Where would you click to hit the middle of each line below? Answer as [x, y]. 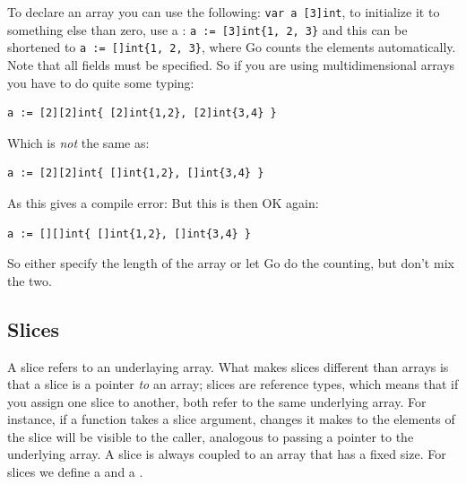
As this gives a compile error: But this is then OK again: [163, 202]
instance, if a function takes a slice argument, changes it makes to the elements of [231, 419]
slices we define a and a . [75, 472]
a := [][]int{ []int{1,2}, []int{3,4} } [129, 233]
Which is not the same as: [78, 142]
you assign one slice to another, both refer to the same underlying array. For [217, 401]
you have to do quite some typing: [101, 82]
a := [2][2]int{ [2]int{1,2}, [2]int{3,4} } [142, 113]
